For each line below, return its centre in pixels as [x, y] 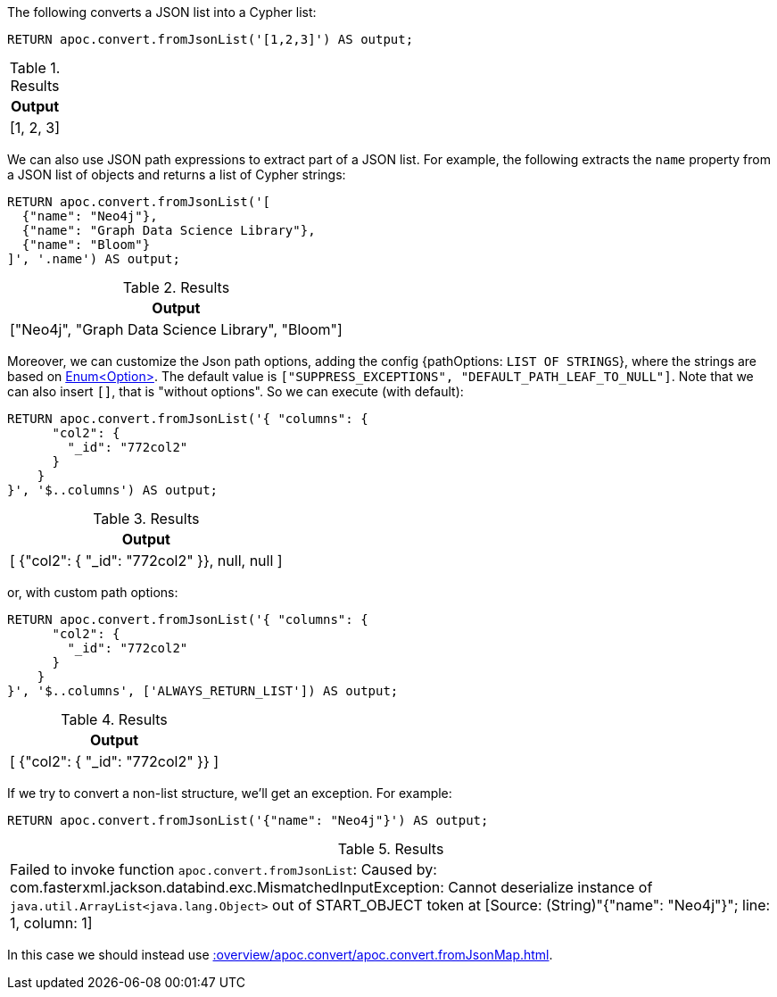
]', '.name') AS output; [94, 259]
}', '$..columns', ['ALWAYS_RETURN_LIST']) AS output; [203, 691]
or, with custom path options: [93, 592]
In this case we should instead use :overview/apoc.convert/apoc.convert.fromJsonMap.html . [280, 955]
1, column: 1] [51, 923]
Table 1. [35, 68]
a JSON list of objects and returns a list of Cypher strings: [177, 174]
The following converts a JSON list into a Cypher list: [162, 12]
